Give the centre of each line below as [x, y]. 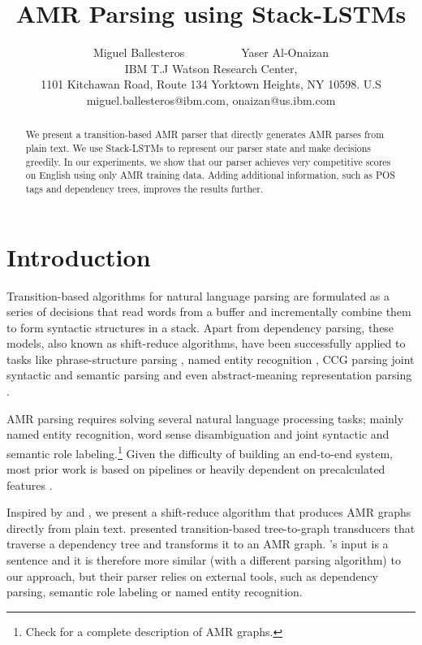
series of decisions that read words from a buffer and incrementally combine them [209, 312]
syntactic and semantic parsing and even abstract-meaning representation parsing [209, 375]
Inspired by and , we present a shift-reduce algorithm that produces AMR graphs [209, 512]
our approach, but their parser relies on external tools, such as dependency [193, 576]
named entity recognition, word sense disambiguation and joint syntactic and [198, 434]
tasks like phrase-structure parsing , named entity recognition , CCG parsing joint [211, 359]
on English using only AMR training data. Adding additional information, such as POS [210, 175]
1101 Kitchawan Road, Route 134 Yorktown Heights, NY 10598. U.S [211, 84]
